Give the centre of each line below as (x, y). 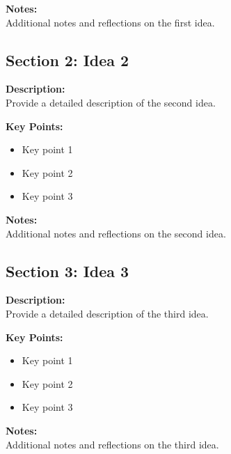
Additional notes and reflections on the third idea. (112, 444)
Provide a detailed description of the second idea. (111, 102)
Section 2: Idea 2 (67, 60)
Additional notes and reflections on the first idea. (110, 22)
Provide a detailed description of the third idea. (107, 313)
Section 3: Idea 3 (67, 271)
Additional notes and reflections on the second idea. (116, 233)
